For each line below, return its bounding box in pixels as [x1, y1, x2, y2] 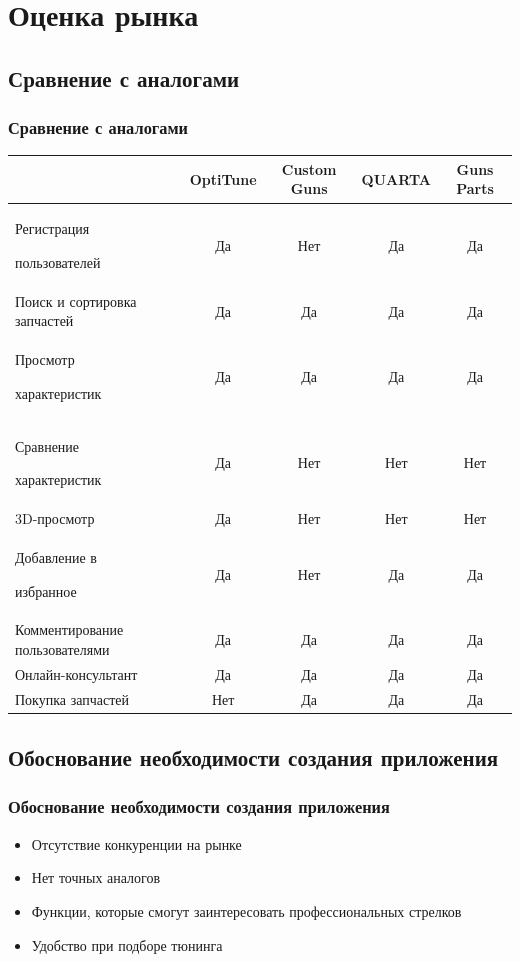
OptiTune [189, 168, 257, 189]
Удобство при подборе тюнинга [31, 934, 223, 955]
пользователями [15, 638, 110, 659]
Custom [281, 158, 337, 179]
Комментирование [15, 619, 124, 640]
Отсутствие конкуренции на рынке [31, 833, 242, 854]
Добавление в [15, 546, 97, 567]
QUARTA [361, 168, 432, 189]
